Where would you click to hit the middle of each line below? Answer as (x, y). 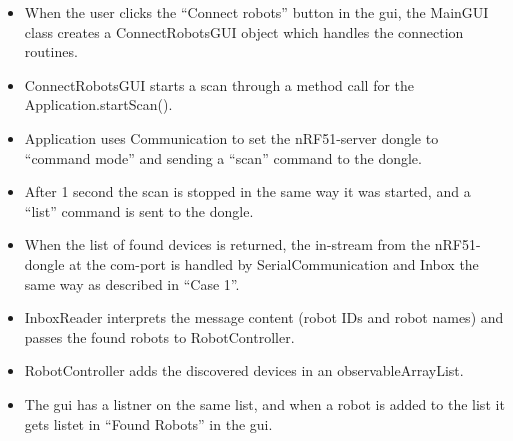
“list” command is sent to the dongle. (139, 210)
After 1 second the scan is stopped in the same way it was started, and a (247, 191)
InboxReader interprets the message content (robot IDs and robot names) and (264, 317)
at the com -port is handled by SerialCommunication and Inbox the (274, 263)
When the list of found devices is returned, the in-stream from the (227, 244)
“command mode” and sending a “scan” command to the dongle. (223, 157)
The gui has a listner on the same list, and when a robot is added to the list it (264, 403)
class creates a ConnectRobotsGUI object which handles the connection (244, 31)
